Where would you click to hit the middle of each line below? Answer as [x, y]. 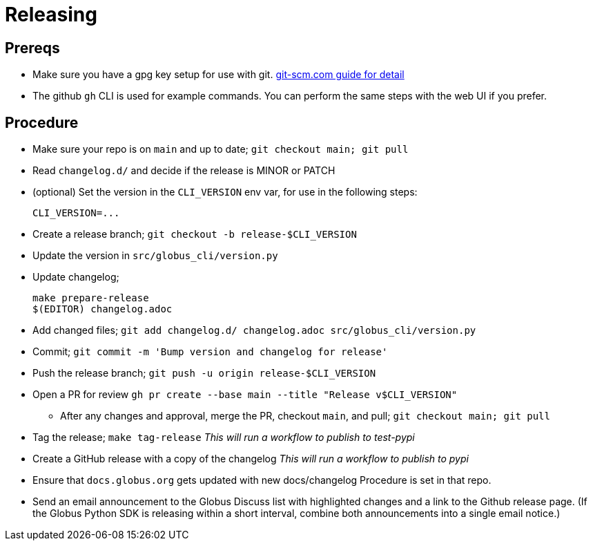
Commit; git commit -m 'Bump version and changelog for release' [210, 352]
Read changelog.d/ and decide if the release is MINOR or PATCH [184, 171]
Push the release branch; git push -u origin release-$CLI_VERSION [204, 373]
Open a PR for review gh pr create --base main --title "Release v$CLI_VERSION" [245, 395]
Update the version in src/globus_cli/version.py [155, 256]
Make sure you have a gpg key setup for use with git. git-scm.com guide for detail [218, 75]
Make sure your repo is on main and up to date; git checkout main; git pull [221, 149]
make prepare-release [91, 298]
